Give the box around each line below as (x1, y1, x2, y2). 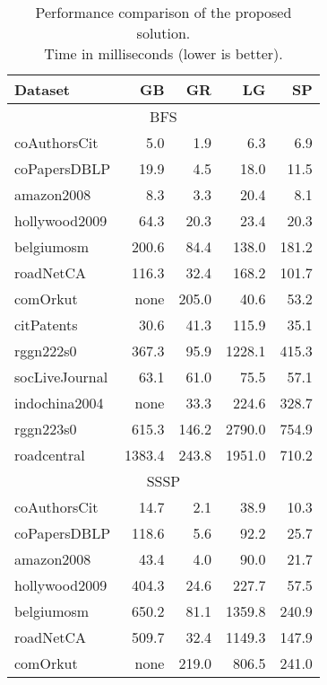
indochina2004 (14, 392, 104, 413)
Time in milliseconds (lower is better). (44, 43, 283, 64)
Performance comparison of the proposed (35, 2, 292, 22)
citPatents (14, 314, 78, 335)
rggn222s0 (14, 340, 77, 361)
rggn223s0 (14, 418, 77, 439)
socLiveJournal (14, 366, 108, 387)
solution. (136, 22, 191, 43)
